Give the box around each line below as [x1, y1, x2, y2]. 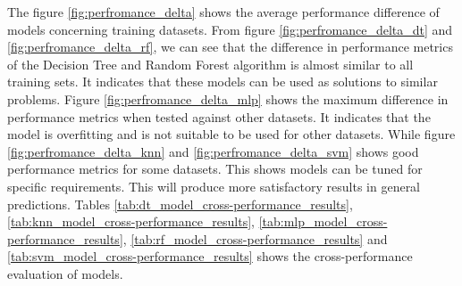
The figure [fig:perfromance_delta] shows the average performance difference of [7, 3, 440, 20]
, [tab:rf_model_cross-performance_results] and [122, 229, 388, 248]
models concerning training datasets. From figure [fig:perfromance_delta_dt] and [7, 20, 453, 38]
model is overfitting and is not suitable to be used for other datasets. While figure [7, 125, 456, 143]
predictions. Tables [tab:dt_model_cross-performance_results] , [7, 194, 353, 213]
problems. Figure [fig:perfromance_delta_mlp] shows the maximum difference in [7, 89, 449, 108]
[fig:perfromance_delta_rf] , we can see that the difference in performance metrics [7, 37, 453, 56]
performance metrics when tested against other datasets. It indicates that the [7, 107, 431, 126]
